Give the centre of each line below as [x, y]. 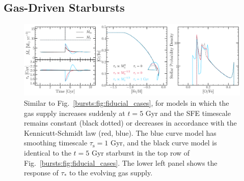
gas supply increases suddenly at [75, 113]
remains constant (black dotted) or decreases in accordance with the [130, 123]
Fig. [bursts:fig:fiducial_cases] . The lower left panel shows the [121, 162]
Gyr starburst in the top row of [141, 152]
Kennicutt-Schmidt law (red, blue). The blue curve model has [120, 132]
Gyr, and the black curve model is [164, 143]
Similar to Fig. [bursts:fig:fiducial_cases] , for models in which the [127, 102]
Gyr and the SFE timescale [188, 113]
